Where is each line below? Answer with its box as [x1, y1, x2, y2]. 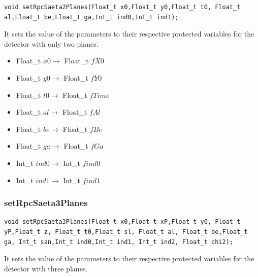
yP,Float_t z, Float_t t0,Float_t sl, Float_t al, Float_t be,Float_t [4, 228, 248, 235]
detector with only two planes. [4, 38, 99, 49]
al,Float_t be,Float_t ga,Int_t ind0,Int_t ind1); [4, 13, 179, 21]
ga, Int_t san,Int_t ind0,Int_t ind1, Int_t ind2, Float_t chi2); [4, 238, 234, 246]
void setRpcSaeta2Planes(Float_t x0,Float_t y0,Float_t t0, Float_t [4, 4, 241, 11]
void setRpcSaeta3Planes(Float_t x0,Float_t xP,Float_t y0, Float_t [4, 218, 241, 226]
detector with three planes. [4, 263, 88, 273]
